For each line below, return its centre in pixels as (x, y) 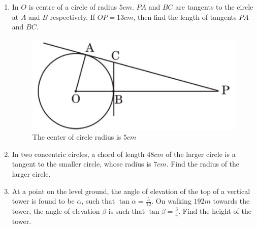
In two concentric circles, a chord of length (78, 154)
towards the (231, 201)
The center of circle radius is (77, 137)
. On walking (171, 201)
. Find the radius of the (203, 164)
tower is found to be (43, 201)
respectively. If (73, 17)
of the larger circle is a (201, 154)
